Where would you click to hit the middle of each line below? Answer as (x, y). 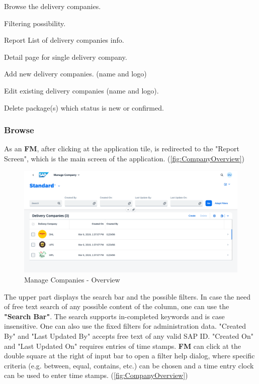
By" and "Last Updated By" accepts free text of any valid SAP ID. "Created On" (129, 336)
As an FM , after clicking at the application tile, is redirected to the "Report (122, 149)
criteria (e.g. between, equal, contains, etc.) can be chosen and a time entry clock (129, 365)
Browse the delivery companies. (53, 6)
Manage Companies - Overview (72, 280)
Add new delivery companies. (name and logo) (75, 74)
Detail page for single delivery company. (66, 57)
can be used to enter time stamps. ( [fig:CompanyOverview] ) (96, 375)
